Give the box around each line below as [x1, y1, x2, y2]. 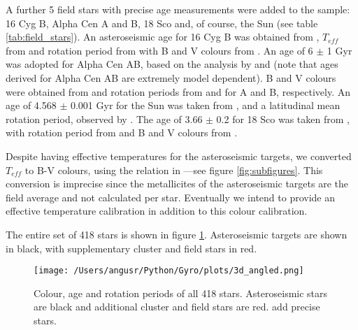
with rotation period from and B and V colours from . [6, 125, 238, 140]
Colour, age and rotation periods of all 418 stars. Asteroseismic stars [34, 285, 328, 300]
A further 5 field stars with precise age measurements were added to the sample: [6, 2, 350, 16]
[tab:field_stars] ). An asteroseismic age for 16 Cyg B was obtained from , [6, 29, 320, 44]
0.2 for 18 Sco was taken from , [216, 111, 350, 126]
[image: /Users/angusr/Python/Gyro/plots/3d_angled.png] [34, 266, 304, 276]
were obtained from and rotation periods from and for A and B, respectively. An [6, 84, 351, 99]
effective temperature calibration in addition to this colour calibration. [6, 203, 308, 218]
